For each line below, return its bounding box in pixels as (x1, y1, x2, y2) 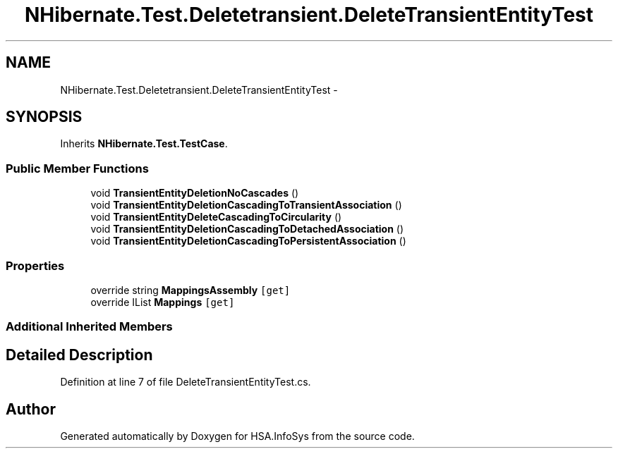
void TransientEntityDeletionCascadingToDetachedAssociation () (90, 223, 404, 235)
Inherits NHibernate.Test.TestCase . (60, 137, 228, 150)
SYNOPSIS (6, 108, 83, 126)
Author (6, 400, 56, 418)
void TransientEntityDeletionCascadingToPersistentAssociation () (90, 235, 406, 247)
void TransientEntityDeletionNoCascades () (90, 187, 299, 200)
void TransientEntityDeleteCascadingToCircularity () (90, 211, 342, 223)
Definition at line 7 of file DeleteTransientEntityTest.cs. (60, 376, 311, 388)
